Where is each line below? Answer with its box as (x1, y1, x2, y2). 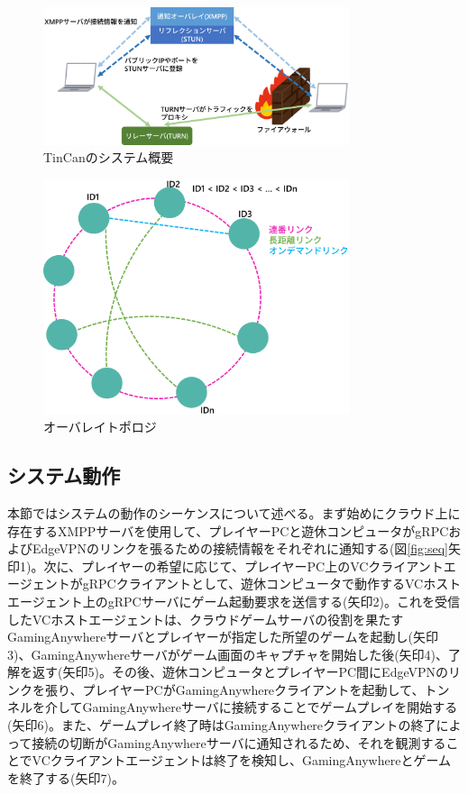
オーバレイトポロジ (43, 417, 157, 436)
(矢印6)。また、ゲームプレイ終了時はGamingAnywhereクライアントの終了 (7, 716, 436, 735)
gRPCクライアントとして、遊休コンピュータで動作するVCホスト (82, 574, 462, 593)
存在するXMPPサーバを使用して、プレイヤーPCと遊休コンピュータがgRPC (7, 521, 449, 540)
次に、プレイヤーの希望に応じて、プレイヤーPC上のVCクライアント (43, 556, 444, 575)
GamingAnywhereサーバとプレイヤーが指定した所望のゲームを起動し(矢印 (7, 627, 438, 646)
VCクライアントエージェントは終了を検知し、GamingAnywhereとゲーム (32, 751, 451, 770)
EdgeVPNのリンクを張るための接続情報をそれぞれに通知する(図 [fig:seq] (32, 539, 448, 558)
